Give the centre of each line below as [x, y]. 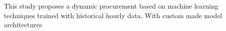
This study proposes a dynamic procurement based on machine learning [111, 6]
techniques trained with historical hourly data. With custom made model [113, 15]
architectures [23, 25]
